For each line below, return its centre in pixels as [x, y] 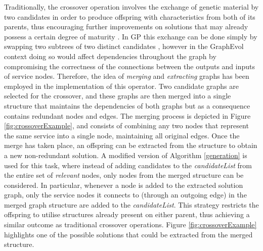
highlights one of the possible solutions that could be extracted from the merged [128, 234]
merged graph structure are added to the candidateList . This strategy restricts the [131, 204]
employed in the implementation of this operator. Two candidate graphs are [121, 86]
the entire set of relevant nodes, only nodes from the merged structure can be [124, 175]
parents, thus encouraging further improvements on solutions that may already [126, 27]
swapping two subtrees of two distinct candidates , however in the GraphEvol [124, 46]
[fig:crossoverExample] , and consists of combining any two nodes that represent [126, 125]
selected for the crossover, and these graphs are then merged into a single [118, 96]
